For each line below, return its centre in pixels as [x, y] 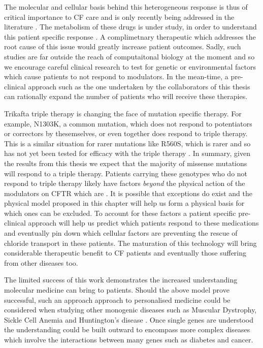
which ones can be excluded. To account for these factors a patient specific [120, 213]
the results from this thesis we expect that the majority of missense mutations [126, 163]
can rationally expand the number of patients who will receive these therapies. [126, 96]
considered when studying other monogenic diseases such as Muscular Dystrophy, [130, 310]
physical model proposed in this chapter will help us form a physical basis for [124, 203]
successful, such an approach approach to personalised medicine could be [117, 299]
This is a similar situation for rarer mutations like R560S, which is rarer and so [127, 143]
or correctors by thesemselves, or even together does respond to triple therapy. [126, 133]
